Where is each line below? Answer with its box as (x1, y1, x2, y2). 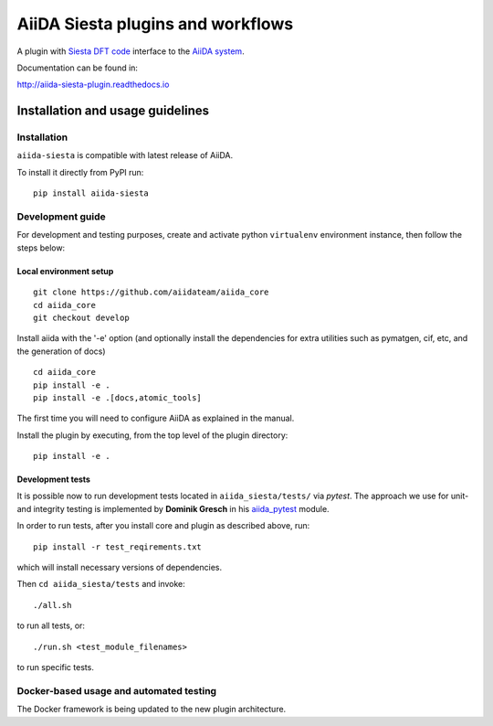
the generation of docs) (16, 346, 106, 357)
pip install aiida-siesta (33, 188, 150, 198)
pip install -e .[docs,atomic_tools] (33, 392, 203, 402)
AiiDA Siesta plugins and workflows (16, 14, 294, 34)
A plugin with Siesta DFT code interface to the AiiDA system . (16, 46, 246, 57)
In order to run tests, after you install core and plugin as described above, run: (16, 520, 310, 531)
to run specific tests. (16, 662, 95, 672)
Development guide (16, 210, 107, 223)
